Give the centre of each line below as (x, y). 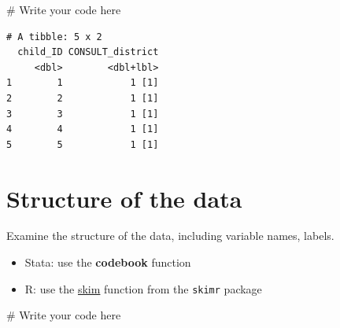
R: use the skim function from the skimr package (143, 288)
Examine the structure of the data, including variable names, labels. (170, 236)
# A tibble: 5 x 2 (54, 37)
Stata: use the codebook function (108, 262)
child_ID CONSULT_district (88, 52)
